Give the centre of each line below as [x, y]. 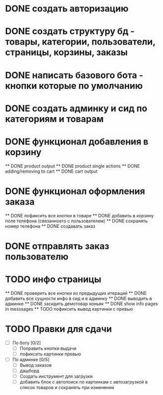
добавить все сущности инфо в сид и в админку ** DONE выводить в [79, 298]
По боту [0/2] [27, 342]
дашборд [30, 371]
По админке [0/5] [31, 359]
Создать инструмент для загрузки [56, 376]
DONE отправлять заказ [57, 246]
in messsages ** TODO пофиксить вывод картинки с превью [69, 309]
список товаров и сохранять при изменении [67, 388]
